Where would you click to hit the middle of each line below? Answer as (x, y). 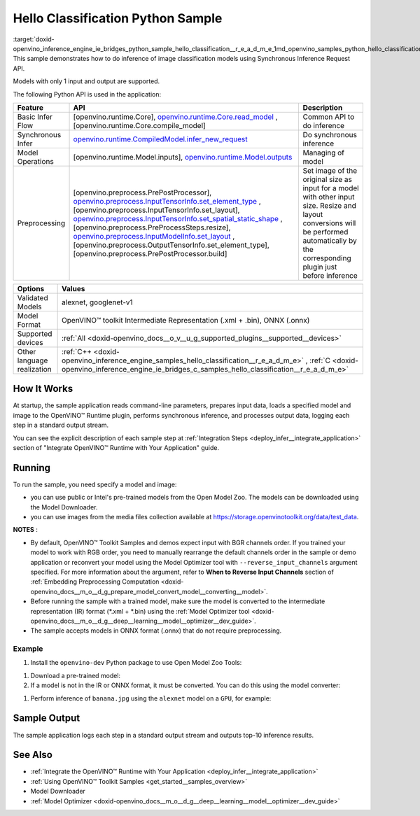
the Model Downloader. (64, 507)
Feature (30, 107)
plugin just (320, 267)
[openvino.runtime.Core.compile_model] (139, 125)
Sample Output (47, 718)
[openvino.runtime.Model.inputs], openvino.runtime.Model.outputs (183, 157)
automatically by (330, 240)
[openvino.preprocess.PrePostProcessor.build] (150, 253)
